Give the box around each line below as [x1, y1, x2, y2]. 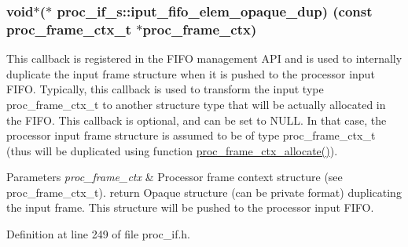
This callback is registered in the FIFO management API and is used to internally [6, 50, 402, 67]
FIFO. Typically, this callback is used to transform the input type [6, 81, 324, 97]
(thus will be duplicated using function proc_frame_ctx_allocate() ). [6, 142, 338, 158]
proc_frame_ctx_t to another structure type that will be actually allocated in [6, 96, 386, 112]
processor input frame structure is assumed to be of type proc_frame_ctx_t [6, 127, 376, 143]
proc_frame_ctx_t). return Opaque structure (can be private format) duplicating [6, 183, 402, 200]
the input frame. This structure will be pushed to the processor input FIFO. [6, 199, 374, 216]
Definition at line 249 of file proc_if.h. [6, 226, 190, 242]
